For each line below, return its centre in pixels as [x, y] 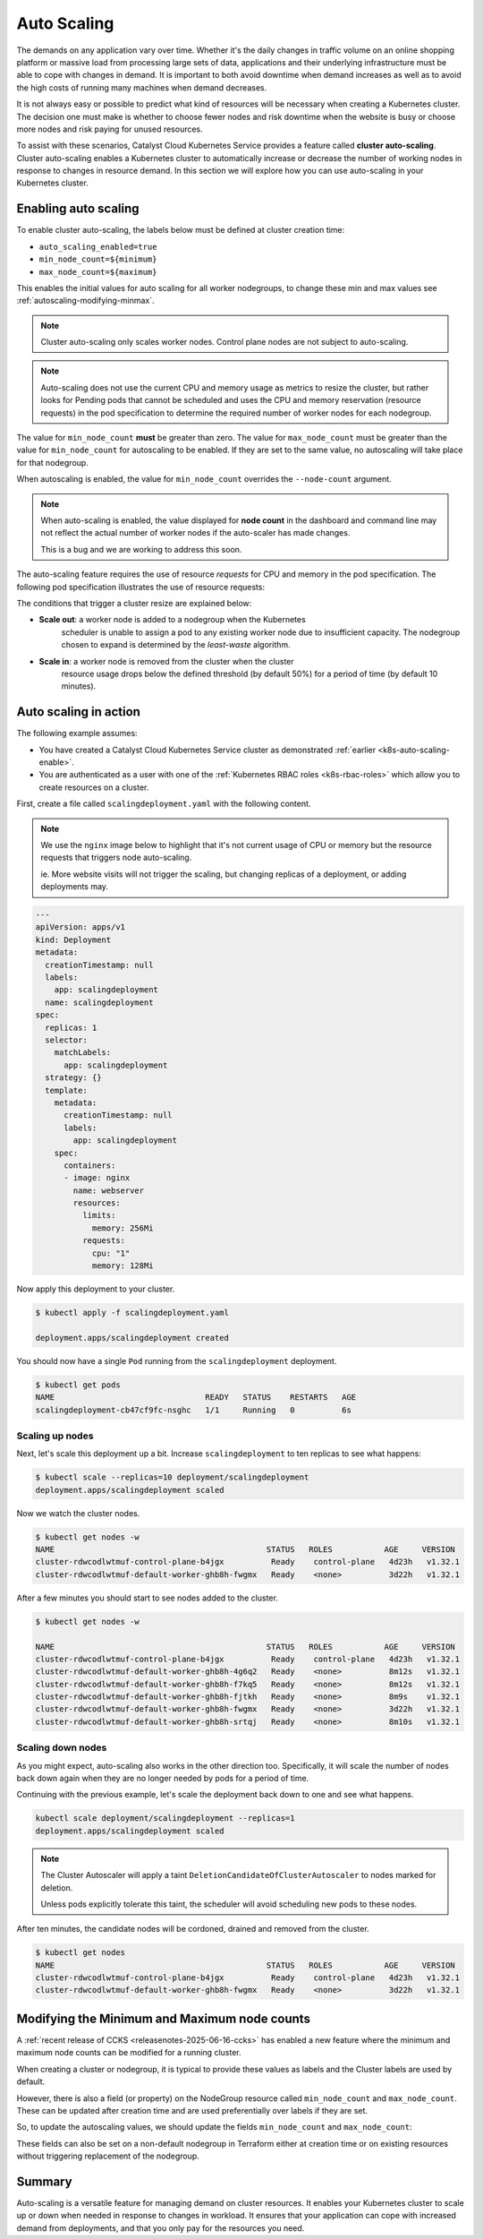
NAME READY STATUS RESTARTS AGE [196, 1398]
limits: [99, 1215]
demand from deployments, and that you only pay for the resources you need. [161, 2228]
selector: [67, 1040]
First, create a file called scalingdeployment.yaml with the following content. [164, 804]
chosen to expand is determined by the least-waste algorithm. [176, 645]
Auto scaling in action [78, 712]
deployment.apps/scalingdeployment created [132, 1338]
